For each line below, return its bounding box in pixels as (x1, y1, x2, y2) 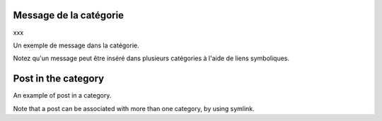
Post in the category (13, 73, 105, 85)
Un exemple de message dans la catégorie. (13, 41, 139, 50)
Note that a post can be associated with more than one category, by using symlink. (13, 104, 255, 113)
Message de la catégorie (13, 9, 124, 21)
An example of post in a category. (13, 91, 112, 100)
